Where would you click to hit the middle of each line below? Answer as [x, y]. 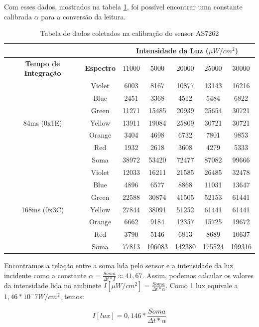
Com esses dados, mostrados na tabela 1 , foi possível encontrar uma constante [123, 6]
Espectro [100, 68]
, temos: [72, 296]
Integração [43, 73]
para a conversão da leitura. [83, 16]
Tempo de [43, 63]
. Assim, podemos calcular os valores [198, 275]
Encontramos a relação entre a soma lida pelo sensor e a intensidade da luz [119, 265]
